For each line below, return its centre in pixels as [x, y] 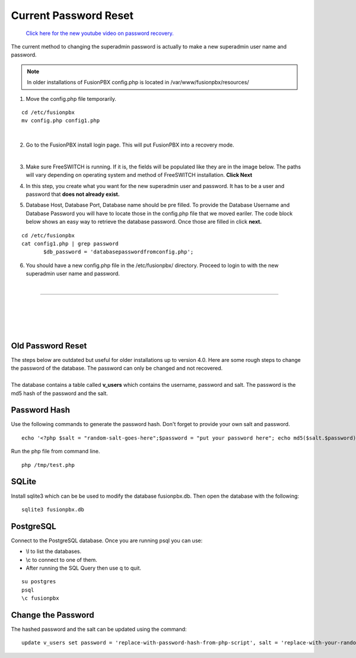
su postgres [39, 582]
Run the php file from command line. [55, 452]
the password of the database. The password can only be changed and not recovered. [117, 368]
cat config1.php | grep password [70, 244]
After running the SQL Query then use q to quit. [84, 568]
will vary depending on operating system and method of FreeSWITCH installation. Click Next [139, 175]
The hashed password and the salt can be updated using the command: [99, 630]
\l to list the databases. [54, 551]
